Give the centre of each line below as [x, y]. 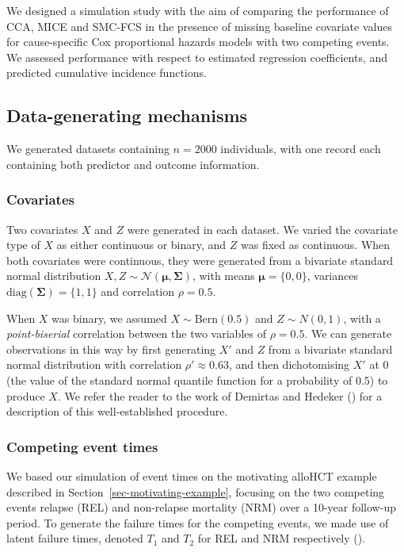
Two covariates [42, 229]
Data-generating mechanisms [127, 115]
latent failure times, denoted [75, 538]
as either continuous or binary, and [141, 245]
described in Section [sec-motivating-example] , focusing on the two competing [196, 491]
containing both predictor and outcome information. [133, 164]
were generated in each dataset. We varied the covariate [262, 229]
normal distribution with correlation [94, 364]
